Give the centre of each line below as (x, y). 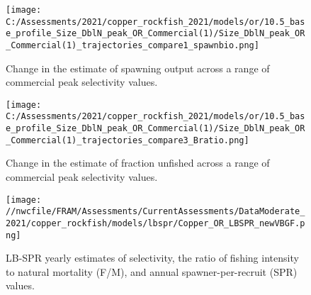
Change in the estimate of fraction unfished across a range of (138, 163)
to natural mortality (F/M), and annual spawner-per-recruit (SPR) (152, 271)
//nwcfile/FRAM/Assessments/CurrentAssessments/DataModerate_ (155, 212)
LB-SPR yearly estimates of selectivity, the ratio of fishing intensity (152, 258)
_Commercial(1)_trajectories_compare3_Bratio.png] (128, 140)
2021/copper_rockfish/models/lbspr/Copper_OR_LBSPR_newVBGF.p (155, 223)
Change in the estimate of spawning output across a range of (138, 68)
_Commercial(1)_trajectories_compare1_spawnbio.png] (132, 45)
